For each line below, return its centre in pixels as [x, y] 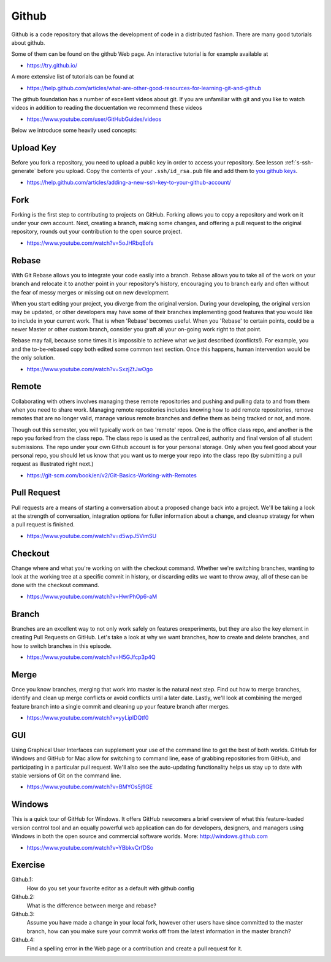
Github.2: [23, 897]
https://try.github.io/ [52, 65]
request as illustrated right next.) [52, 464]
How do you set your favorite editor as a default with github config [110, 888]
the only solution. [33, 358]
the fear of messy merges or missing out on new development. [90, 292]
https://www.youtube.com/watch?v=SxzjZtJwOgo [90, 369]
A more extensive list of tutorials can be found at [73, 77]
